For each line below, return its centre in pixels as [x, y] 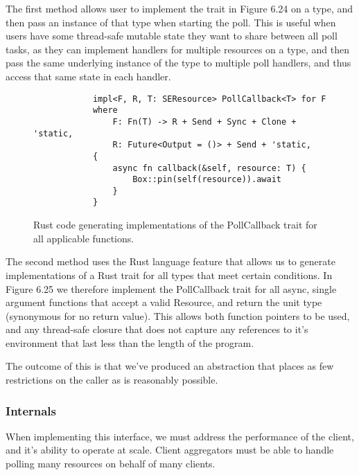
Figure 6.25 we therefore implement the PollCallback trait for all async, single [171, 288]
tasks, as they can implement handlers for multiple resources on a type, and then [178, 49]
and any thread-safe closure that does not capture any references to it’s [157, 329]
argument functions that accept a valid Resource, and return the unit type [164, 302]
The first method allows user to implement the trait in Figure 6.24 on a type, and [179, 8]
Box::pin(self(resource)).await [207, 180]
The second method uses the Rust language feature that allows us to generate [170, 261]
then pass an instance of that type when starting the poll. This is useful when [171, 22]
